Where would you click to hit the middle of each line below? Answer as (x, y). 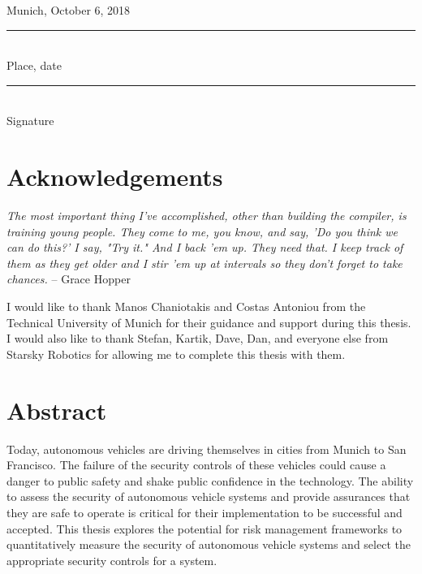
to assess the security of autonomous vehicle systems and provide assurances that (209, 496)
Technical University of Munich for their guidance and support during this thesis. (209, 322)
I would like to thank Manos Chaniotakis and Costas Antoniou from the (186, 306)
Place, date (34, 65)
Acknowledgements (115, 177)
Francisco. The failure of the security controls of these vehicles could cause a (196, 465)
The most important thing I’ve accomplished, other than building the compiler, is (207, 216)
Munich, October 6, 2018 (69, 10)
